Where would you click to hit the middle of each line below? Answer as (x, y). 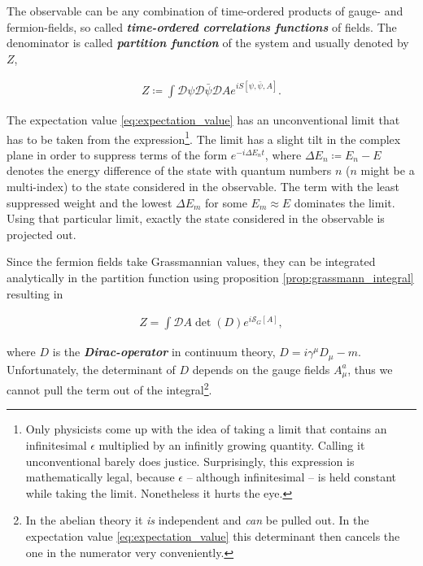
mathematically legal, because (100, 477)
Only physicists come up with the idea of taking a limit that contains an (206, 429)
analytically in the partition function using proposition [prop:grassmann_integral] (210, 277)
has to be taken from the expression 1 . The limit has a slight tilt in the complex (204, 137)
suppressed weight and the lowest (89, 202)
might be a (388, 170)
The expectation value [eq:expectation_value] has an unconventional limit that (203, 119)
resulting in (35, 293)
